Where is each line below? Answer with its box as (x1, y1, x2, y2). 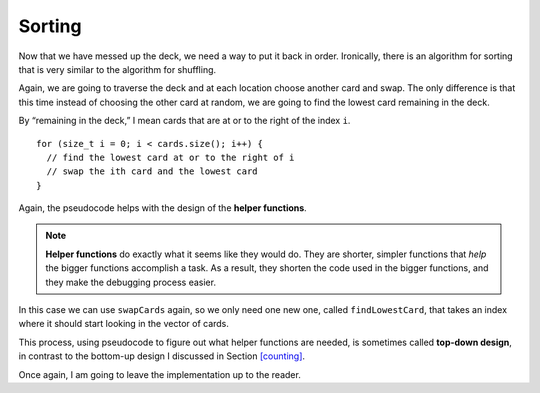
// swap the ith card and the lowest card (46, 166, 259, 177)
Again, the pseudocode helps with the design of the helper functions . (18, 202, 307, 214)
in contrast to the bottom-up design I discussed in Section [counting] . (18, 350, 305, 362)
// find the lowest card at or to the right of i (46, 151, 295, 163)
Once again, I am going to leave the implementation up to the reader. (18, 368, 302, 380)
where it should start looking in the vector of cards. (18, 318, 230, 330)
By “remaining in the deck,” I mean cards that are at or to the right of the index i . (18, 115, 351, 127)
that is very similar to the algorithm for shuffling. (18, 63, 217, 75)
